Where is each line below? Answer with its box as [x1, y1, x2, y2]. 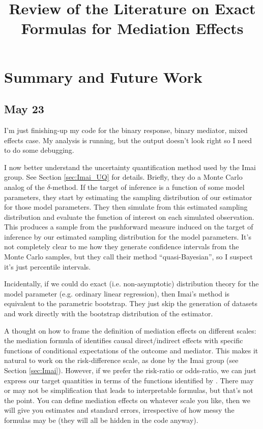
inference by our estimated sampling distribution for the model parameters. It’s [4, 231, 251, 242]
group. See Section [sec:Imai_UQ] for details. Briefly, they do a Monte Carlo [4, 172, 243, 182]
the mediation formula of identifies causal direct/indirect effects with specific [4, 335, 243, 346]
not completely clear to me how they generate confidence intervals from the [4, 241, 239, 252]
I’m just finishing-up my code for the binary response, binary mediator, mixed [4, 124, 248, 135]
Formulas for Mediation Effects [21, 18, 244, 39]
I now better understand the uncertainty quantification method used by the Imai [4, 161, 256, 172]
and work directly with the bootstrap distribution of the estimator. [4, 308, 213, 319]
